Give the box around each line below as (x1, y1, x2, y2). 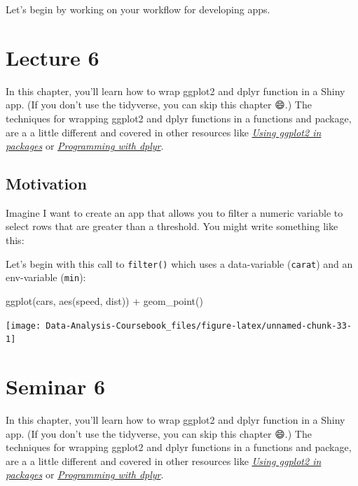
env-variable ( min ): (6, 270, 86, 285)
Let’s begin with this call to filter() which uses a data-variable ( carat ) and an (6, 256, 353, 271)
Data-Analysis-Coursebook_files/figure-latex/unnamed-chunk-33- (46, 320, 352, 331)
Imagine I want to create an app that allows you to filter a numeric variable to (6, 205, 343, 220)
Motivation (6, 173, 87, 194)
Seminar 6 (6, 372, 106, 401)
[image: (6, 320, 41, 331)
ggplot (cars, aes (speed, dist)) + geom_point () (6, 293, 203, 308)
